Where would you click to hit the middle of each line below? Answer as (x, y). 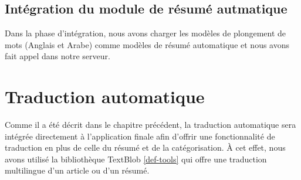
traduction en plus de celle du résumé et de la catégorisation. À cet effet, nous (145, 147)
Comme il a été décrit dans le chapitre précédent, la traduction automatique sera (150, 125)
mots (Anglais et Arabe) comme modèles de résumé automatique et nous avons (147, 44)
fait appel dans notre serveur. (58, 56)
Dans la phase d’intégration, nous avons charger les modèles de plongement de (146, 33)
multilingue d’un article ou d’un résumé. (77, 170)
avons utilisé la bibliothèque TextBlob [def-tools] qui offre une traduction (136, 159)
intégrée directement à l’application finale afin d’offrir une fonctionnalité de (140, 136)
